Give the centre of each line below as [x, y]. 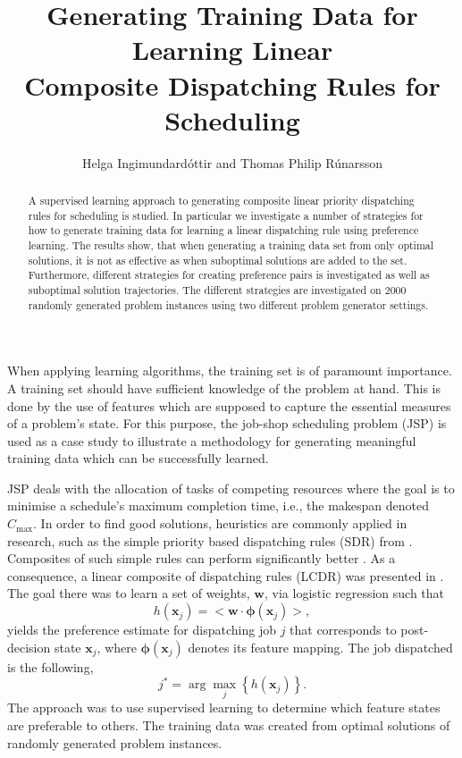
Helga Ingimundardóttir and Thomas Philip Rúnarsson [232, 162]
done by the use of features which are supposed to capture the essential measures [229, 405]
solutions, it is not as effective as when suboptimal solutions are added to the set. [218, 260]
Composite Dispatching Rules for [232, 84]
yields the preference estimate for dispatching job [142, 630]
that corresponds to [343, 630]
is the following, [50, 666]
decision [29, 647]
